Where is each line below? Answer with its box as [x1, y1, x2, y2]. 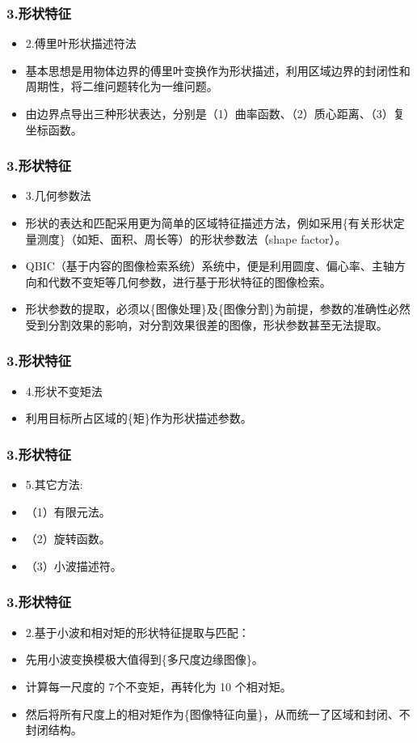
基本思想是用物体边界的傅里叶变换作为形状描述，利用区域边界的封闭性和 [25, 62, 411, 79]
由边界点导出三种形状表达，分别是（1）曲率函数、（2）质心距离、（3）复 [25, 105, 405, 121]
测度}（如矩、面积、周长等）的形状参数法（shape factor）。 [36, 230, 347, 247]
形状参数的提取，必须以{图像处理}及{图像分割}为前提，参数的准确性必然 [25, 300, 411, 317]
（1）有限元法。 [25, 503, 111, 520]
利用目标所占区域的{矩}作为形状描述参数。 [25, 410, 252, 427]
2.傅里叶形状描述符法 [25, 35, 137, 52]
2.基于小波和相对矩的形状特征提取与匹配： [25, 623, 250, 640]
